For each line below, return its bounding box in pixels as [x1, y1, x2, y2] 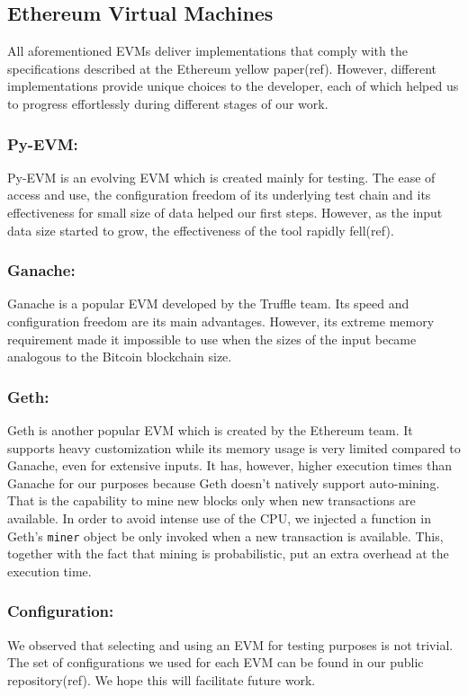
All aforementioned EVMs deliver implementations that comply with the [7, 41, 408, 60]
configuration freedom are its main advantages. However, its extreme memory [7, 311, 435, 330]
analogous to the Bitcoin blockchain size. [7, 347, 232, 366]
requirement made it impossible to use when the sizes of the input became [7, 329, 417, 348]
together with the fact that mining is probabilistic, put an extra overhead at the [7, 544, 449, 563]
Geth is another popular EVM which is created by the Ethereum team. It [7, 420, 413, 439]
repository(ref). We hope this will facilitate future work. [7, 670, 316, 689]
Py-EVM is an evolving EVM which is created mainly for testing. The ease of [7, 167, 436, 186]
